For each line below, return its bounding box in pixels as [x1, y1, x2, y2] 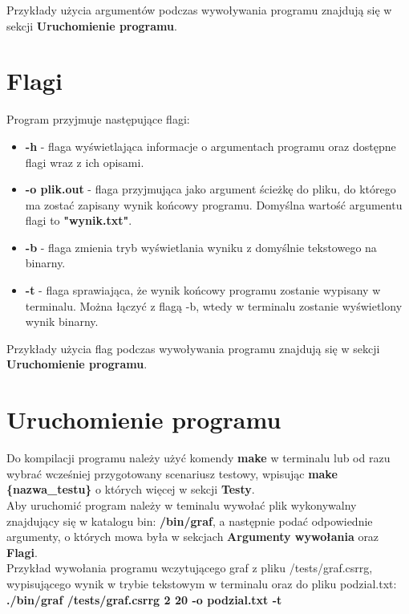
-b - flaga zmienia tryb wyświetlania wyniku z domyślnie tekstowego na [25, 238, 377, 255]
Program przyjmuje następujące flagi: [6, 111, 190, 128]
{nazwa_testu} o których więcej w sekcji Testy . [6, 481, 255, 498]
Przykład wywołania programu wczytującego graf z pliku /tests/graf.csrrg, [6, 559, 373, 576]
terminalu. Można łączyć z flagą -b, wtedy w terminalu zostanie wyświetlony [25, 297, 403, 314]
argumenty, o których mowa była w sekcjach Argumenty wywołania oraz [6, 528, 379, 545]
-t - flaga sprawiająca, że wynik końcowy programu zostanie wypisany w [25, 282, 381, 299]
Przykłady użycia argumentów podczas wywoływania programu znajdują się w [6, 2, 392, 18]
